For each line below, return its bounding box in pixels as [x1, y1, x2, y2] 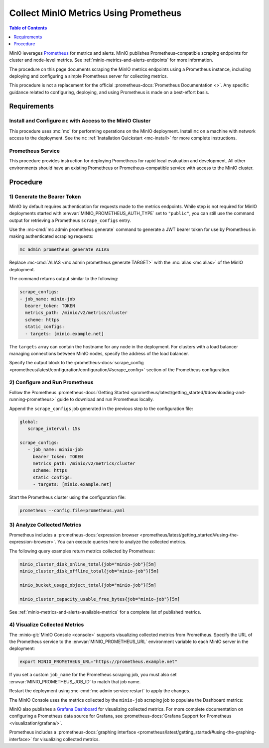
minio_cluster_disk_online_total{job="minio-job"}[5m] [19, 561, 156, 567]
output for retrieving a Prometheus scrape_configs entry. [9, 217, 132, 223]
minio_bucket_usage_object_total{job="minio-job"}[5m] [19, 582, 156, 588]
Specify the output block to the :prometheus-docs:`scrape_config [9, 360, 144, 366]
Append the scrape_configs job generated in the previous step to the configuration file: [9, 406, 193, 412]
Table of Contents [9, 25, 47, 31]
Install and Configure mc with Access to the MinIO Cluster [9, 117, 151, 124]
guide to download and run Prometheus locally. [57, 396, 154, 403]
